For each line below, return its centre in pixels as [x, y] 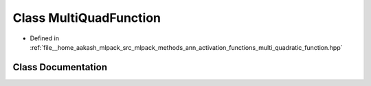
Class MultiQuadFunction [87, 18]
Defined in [45, 38]
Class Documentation [60, 67]
